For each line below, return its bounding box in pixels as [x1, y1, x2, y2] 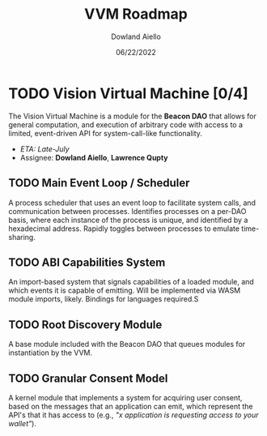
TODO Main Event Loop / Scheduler [8, 176, 190, 190]
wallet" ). [8, 418, 36, 428]
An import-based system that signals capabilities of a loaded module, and [8, 277, 255, 287]
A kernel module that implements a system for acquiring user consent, [8, 392, 243, 402]
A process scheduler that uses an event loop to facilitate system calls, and [8, 198, 256, 207]
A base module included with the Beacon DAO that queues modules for [8, 340, 246, 349]
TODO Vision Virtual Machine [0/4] [8, 84, 248, 102]
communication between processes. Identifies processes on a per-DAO [8, 206, 247, 216]
